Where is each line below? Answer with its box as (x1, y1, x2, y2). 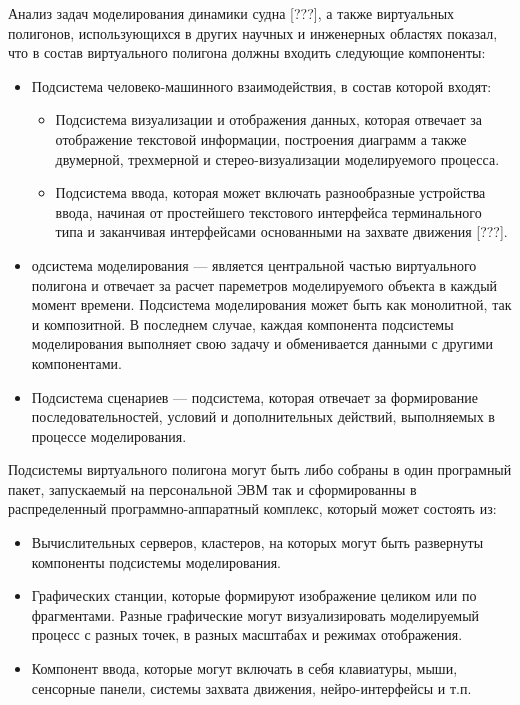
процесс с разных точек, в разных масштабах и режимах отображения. (31, 624, 463, 645)
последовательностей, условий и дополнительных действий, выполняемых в (31, 406, 495, 427)
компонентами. (31, 352, 122, 373)
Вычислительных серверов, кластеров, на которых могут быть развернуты (31, 532, 484, 553)
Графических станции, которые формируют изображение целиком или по (31, 585, 477, 606)
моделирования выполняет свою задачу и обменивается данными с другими (31, 333, 493, 354)
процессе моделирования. (31, 425, 187, 446)
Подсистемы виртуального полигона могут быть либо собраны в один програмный (8, 459, 512, 480)
